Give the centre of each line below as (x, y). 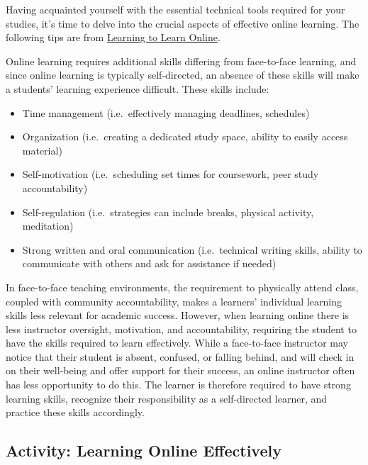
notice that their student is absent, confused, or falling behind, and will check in (180, 356)
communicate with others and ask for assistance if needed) (149, 263)
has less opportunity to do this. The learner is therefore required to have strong (178, 385)
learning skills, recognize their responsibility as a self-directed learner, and (167, 398)
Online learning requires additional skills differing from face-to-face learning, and (181, 61)
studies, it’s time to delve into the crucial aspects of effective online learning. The (183, 23)
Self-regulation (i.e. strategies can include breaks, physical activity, (168, 212)
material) (42, 150)
